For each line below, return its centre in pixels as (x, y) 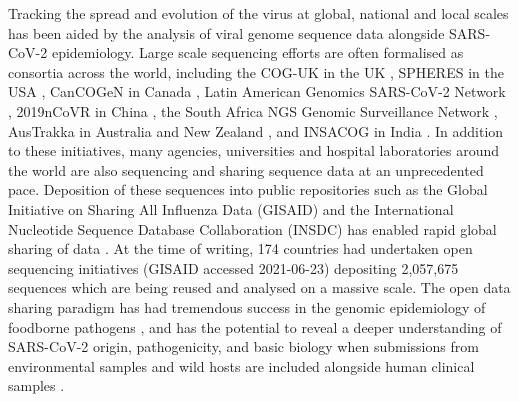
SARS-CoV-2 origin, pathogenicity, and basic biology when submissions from (243, 346)
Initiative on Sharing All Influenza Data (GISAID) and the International (231, 208)
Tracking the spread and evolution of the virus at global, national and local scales (258, 13)
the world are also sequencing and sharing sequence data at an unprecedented (246, 169)
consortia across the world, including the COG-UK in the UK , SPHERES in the (256, 71)
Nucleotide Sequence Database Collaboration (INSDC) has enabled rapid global (252, 228)
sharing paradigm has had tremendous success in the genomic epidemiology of (247, 306)
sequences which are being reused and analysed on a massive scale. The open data (259, 287)
